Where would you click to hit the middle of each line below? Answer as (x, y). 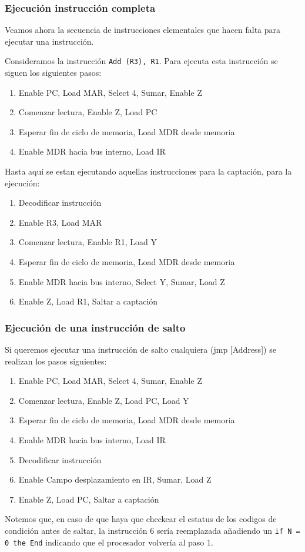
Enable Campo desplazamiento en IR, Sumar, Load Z (115, 479)
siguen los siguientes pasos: (53, 73)
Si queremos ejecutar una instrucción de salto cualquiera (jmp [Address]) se (140, 349)
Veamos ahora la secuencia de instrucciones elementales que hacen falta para (143, 30)
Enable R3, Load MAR (60, 222)
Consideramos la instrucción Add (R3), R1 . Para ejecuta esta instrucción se (141, 61)
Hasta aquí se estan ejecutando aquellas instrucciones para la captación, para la (148, 171)
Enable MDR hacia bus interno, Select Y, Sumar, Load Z (122, 281)
